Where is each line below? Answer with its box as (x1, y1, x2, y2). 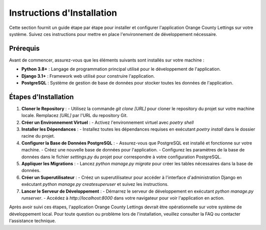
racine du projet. (21, 133, 55, 139)
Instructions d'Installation (9, 7, 117, 18)
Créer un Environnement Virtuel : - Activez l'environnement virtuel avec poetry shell (21, 119, 194, 125)
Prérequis (9, 44, 40, 53)
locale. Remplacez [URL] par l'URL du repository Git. (21, 113, 128, 118)
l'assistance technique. (9, 218, 56, 224)
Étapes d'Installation (9, 92, 74, 101)
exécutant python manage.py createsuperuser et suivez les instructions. (21, 181, 169, 187)
